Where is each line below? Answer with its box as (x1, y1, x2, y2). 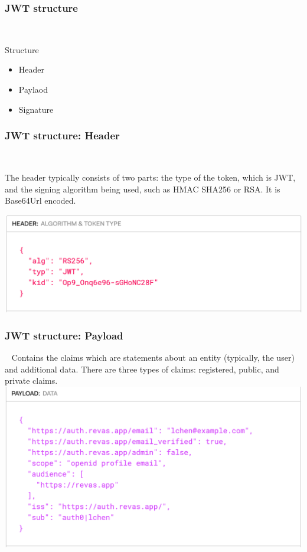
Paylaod (18, 83, 48, 95)
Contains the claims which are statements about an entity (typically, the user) (11, 351, 295, 363)
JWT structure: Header (5, 128, 120, 143)
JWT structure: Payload (5, 328, 123, 342)
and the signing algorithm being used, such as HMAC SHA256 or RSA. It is (5, 182, 280, 195)
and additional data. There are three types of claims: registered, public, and (5, 362, 279, 375)
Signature (18, 103, 54, 115)
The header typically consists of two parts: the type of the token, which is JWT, (5, 171, 296, 183)
